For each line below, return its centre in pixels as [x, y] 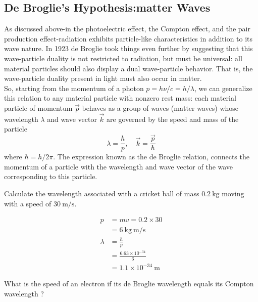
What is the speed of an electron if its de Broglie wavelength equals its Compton [129, 284]
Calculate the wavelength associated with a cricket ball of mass [102, 193]
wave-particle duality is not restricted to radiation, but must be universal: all [123, 58]
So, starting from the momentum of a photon [74, 88]
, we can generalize [223, 88]
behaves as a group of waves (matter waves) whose [160, 107]
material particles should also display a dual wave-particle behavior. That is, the [128, 68]
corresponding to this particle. [51, 176]
